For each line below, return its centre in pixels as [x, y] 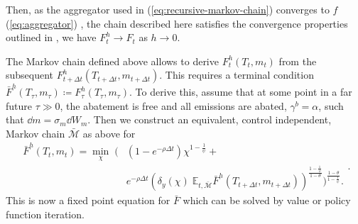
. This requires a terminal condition [237, 75]
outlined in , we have [51, 37]
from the [298, 61]
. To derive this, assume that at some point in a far [240, 92]
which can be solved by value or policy [267, 200]
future [19, 105]
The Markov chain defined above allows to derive [112, 61]
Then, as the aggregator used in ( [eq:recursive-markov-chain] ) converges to [168, 9]
